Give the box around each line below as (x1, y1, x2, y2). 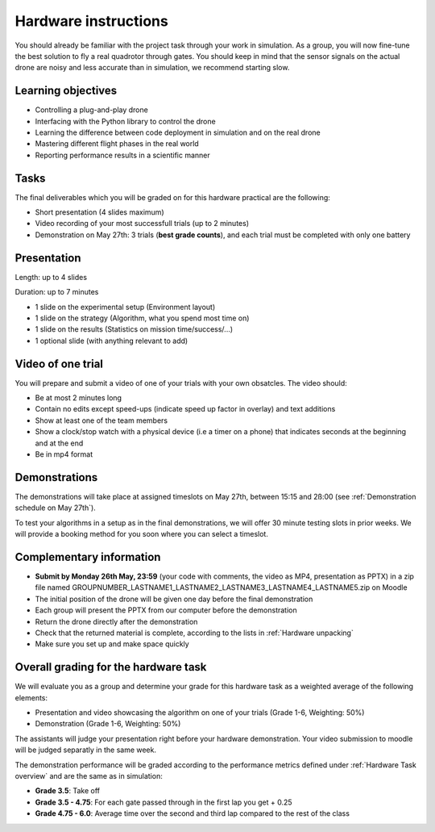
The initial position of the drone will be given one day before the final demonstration (35, 594, 313, 604)
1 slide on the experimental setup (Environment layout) (35, 302, 216, 311)
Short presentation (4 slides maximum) (35, 207, 164, 217)
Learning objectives (14, 84, 118, 98)
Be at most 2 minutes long (35, 393, 122, 403)
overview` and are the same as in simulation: (14, 771, 163, 780)
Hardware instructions (14, 12, 168, 30)
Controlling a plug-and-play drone (35, 105, 148, 115)
